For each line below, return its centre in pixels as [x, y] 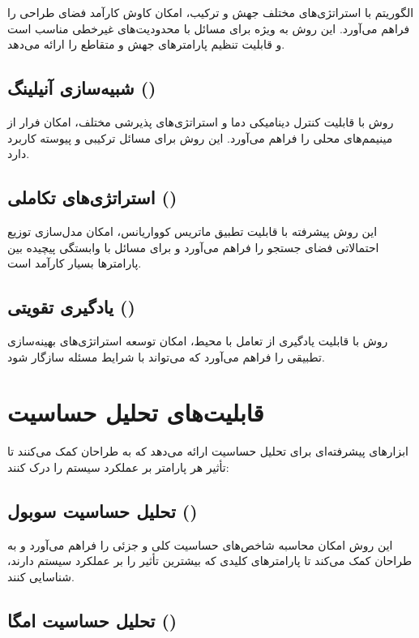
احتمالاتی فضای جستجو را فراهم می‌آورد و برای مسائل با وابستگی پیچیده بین [193, 247]
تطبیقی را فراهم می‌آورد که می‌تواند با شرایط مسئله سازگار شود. [166, 356]
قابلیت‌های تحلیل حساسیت [136, 412]
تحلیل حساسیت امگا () [92, 620]
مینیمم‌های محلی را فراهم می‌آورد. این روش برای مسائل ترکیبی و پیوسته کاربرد [200, 137]
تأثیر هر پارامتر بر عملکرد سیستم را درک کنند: [118, 467]
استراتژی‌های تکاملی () [92, 197]
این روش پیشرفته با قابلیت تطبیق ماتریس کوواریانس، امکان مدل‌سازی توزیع [192, 231]
